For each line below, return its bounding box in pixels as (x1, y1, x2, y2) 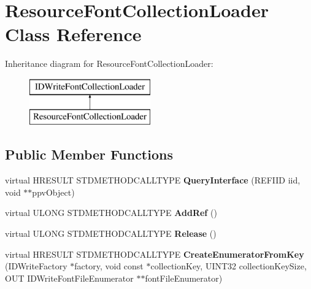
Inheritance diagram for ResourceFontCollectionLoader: (5, 57, 213, 70)
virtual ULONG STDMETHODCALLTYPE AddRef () (5, 206, 217, 219)
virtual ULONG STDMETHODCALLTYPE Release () (5, 227, 217, 240)
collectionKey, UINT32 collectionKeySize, (150, 260, 307, 272)
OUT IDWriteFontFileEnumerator (5, 271, 134, 284)
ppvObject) (32, 185, 75, 198)
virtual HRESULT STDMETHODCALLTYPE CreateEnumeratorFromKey (5, 247, 304, 260)
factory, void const (74, 260, 144, 272)
